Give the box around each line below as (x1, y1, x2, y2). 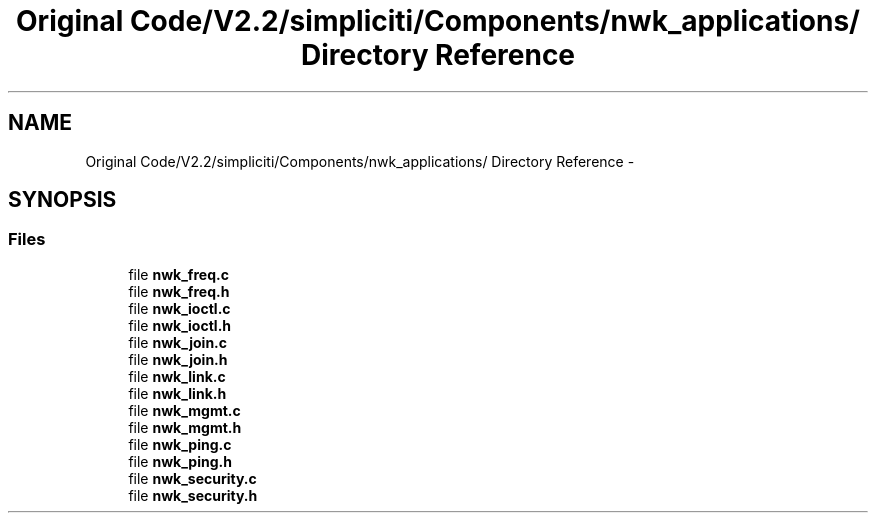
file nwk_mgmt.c (128, 401, 241, 419)
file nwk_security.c (128, 469, 257, 487)
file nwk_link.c (128, 367, 226, 385)
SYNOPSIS (8, 187, 117, 213)
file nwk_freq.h (128, 282, 230, 300)
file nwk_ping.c (128, 435, 232, 453)
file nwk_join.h (128, 350, 228, 368)
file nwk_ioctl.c (128, 299, 231, 317)
